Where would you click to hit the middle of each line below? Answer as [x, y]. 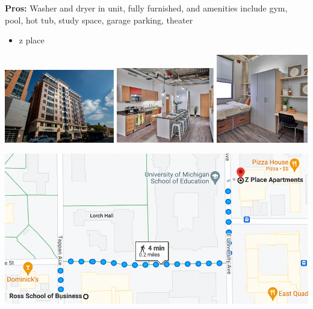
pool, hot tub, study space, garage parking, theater [99, 20]
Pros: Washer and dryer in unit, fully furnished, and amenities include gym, [146, 8]
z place [32, 40]
